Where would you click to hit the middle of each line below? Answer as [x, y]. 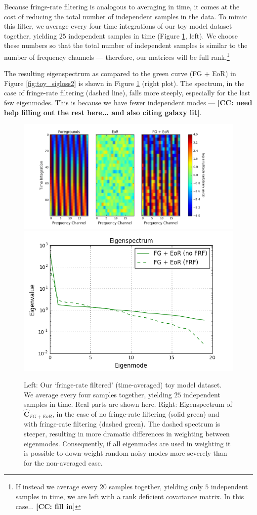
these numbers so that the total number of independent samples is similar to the [126, 45]
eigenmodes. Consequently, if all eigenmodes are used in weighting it [127, 443]
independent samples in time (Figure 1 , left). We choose [153, 35]
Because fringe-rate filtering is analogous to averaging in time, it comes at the [122, 6]
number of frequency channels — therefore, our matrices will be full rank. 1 [117, 56]
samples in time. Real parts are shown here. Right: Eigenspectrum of [128, 404]
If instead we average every [57, 487]
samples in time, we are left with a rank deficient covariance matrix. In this [130, 496]
